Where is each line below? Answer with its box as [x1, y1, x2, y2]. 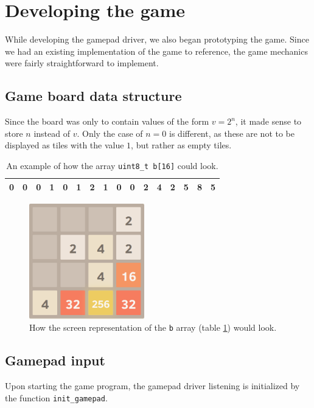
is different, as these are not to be [169, 126, 295, 139]
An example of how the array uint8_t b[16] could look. [6, 159, 218, 171]
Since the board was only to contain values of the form [5, 115, 209, 128]
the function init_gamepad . [5, 391, 108, 404]
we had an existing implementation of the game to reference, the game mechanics [5, 44, 308, 57]
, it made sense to [235, 115, 302, 128]
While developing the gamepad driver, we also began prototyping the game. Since [5, 33, 309, 46]
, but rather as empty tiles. [131, 139, 232, 151]
